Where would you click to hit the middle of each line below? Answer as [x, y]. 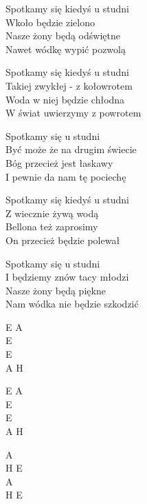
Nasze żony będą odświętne [63, 36]
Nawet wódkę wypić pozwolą [66, 49]
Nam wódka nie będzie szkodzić [72, 304]
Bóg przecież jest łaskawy [59, 162]
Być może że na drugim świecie [71, 149]
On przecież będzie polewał [63, 240]
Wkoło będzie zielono [50, 22]
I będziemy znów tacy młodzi [67, 277]
